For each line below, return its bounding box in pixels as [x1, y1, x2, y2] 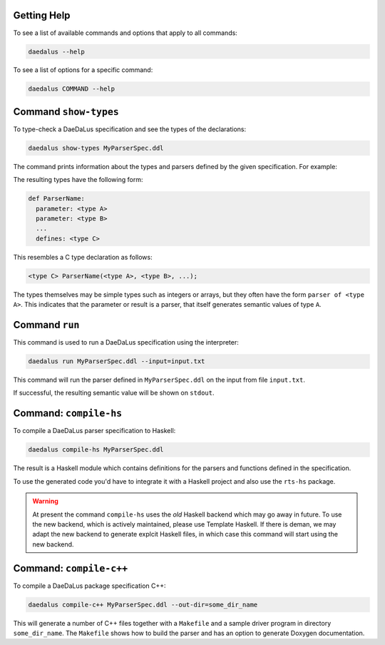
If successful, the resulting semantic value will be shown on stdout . [13, 389, 215, 397]
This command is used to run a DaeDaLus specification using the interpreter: [13, 338, 239, 347]
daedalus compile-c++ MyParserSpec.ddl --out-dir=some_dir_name [28, 600, 258, 609]
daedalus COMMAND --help [28, 85, 115, 93]
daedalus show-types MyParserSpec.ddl [28, 143, 164, 152]
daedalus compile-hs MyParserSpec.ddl [28, 446, 164, 454]
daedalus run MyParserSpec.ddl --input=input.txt [28, 357, 205, 365]
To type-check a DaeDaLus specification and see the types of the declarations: [13, 125, 246, 133]
